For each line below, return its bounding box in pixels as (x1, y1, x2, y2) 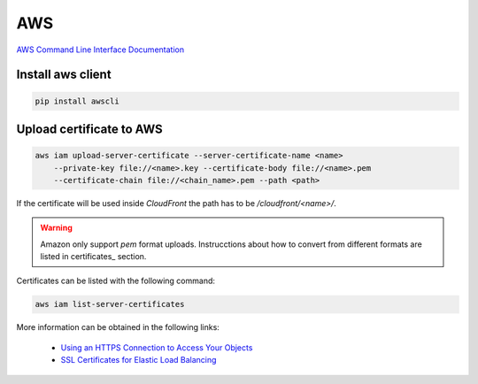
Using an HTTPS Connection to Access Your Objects (60, 342, 253, 353)
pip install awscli (35, 96, 119, 106)
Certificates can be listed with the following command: (16, 275, 216, 287)
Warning (40, 222, 73, 234)
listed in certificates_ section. (40, 251, 147, 262)
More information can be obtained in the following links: (16, 322, 220, 333)
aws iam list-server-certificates (35, 299, 185, 310)
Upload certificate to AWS (16, 121, 163, 136)
